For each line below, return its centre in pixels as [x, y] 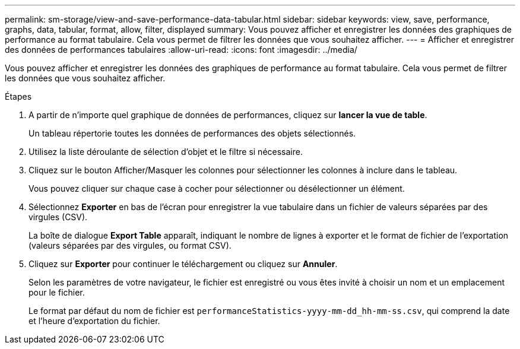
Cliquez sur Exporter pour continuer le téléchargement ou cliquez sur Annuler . [183, 264]
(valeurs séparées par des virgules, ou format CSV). [130, 245]
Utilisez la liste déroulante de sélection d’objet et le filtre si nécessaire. [166, 152]
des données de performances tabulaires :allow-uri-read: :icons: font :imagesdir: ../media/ [181, 50]
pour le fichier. [57, 292]
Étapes [18, 96]
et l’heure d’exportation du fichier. [94, 321]
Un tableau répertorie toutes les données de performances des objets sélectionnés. [192, 133]
